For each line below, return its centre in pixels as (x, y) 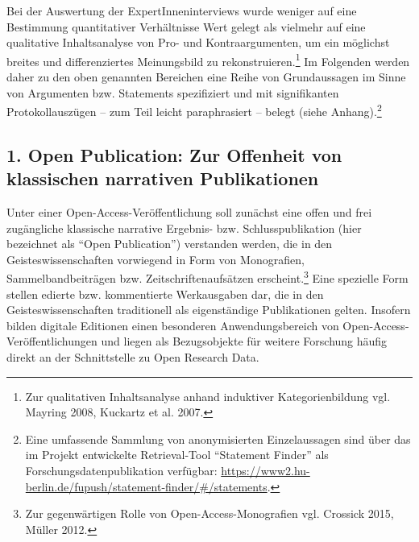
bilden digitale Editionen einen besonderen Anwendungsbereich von (173, 325)
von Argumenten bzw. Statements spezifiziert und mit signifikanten (173, 92)
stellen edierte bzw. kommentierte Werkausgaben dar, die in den (165, 294)
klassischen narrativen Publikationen (163, 178)
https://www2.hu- (266, 471)
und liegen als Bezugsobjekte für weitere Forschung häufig (244, 341)
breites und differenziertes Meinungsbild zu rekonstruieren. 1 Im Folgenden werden (208, 60)
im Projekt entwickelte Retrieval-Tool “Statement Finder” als (177, 455)
